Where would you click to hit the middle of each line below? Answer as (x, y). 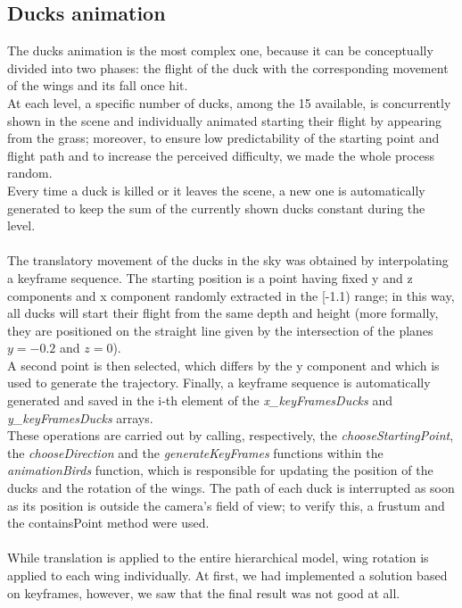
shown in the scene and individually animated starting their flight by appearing (224, 120)
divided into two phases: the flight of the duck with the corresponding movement (228, 67)
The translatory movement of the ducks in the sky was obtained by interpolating (228, 260)
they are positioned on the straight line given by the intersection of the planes (220, 330)
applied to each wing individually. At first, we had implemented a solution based (227, 575)
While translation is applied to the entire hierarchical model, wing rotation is (218, 558)
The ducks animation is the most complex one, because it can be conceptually (220, 50)
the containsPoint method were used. (108, 523)
